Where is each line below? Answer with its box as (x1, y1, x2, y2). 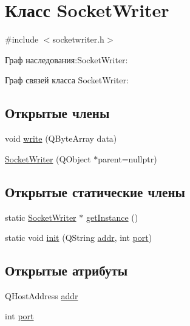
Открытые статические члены (5, 182, 185, 201)
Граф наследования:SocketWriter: (5, 53, 128, 66)
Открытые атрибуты (5, 261, 128, 280)
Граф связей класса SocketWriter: (5, 74, 129, 86)
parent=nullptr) (98, 152, 157, 165)
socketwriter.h (52, 33, 104, 46)
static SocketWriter (5, 210, 76, 223)
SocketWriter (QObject (5, 152, 91, 165)
